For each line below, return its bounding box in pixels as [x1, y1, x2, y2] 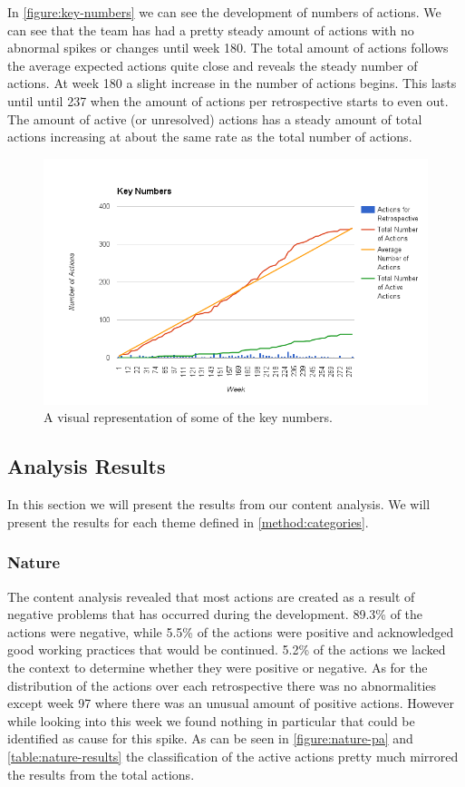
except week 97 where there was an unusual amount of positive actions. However [7, 694, 455, 713]
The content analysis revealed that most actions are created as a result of [7, 586, 415, 605]
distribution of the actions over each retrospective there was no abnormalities [7, 675, 437, 694]
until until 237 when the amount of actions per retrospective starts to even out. [7, 91, 449, 110]
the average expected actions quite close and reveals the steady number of [7, 55, 418, 74]
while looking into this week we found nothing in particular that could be [7, 711, 415, 730]
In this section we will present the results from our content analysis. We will [7, 495, 431, 514]
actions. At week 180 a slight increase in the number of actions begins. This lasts [7, 74, 457, 93]
